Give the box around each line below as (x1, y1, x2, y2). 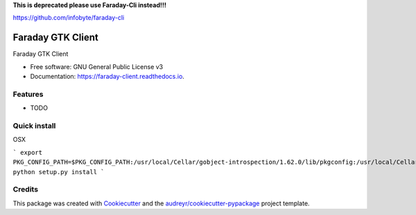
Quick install (12, 121, 56, 131)
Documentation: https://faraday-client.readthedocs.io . (30, 73, 185, 81)
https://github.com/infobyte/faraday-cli (12, 14, 125, 22)
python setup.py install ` (12, 168, 105, 176)
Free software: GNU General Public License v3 (30, 62, 164, 71)
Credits (12, 185, 38, 194)
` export (12, 149, 43, 156)
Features (12, 89, 44, 99)
